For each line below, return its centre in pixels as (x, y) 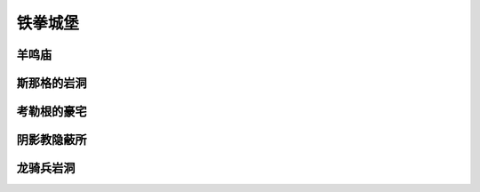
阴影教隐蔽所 (52, 140)
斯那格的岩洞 (52, 83)
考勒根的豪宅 (52, 112)
